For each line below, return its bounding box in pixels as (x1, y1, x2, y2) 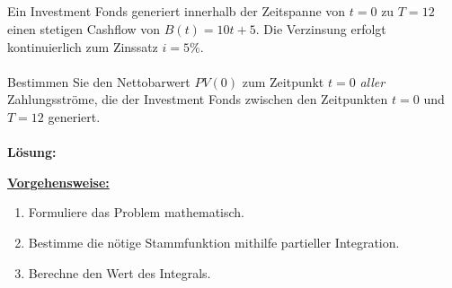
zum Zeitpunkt (242, 72, 324, 91)
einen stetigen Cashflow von (7, 19, 161, 38)
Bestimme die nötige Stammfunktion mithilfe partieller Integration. (28, 232, 400, 251)
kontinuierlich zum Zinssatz (7, 37, 158, 56)
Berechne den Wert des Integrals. (28, 263, 211, 282)
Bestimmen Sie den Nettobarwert (7, 72, 191, 91)
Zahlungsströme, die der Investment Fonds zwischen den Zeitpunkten (7, 90, 388, 109)
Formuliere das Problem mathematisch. (28, 203, 245, 222)
